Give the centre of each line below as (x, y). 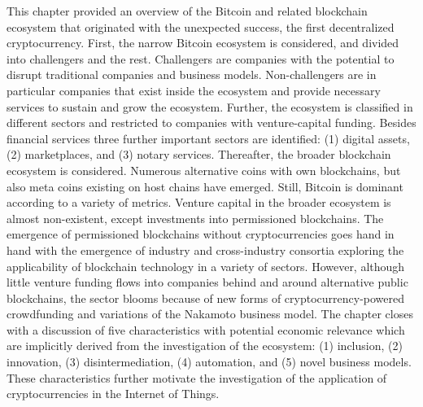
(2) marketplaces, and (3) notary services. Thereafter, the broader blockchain (199, 154)
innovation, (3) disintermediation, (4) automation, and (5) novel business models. (209, 362)
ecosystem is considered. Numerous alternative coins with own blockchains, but (204, 170)
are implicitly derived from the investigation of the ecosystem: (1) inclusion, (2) (205, 346)
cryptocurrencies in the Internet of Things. (113, 394)
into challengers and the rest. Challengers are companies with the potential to (201, 58)
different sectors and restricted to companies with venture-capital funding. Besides (211, 123)
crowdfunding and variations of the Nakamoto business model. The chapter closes (210, 314)
